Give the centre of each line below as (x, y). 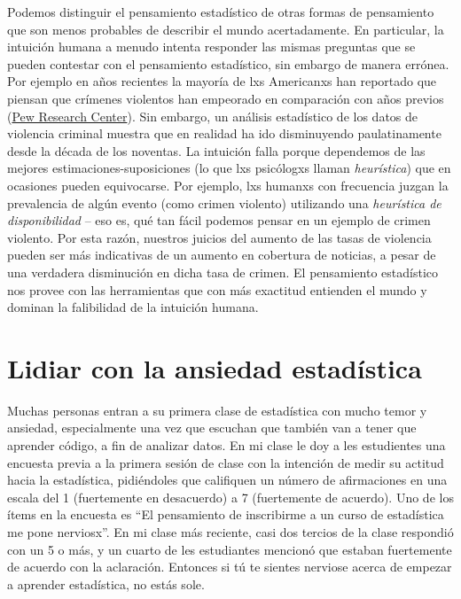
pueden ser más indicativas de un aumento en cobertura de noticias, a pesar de (222, 255)
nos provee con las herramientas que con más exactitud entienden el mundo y (217, 289)
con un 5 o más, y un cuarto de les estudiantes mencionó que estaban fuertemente (230, 549)
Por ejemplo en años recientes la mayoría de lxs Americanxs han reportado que (222, 81)
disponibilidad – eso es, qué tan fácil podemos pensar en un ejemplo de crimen (219, 220)
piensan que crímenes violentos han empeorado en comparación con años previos (226, 98)
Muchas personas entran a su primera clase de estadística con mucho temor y (217, 410)
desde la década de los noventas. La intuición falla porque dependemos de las (216, 150)
